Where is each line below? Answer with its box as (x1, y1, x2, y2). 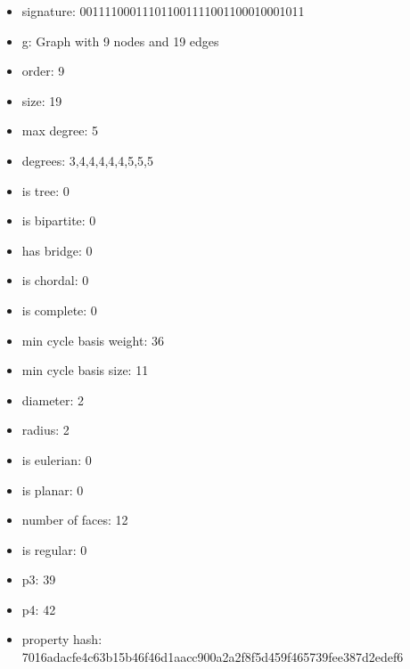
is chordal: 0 (21, 271, 89, 290)
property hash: (21, 630, 102, 649)
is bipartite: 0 (21, 211, 96, 230)
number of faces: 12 (21, 510, 128, 529)
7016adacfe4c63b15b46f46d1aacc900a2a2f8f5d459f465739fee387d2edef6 (21, 648, 404, 666)
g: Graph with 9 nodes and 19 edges (21, 31, 219, 50)
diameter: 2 (21, 390, 85, 409)
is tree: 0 (21, 181, 70, 200)
